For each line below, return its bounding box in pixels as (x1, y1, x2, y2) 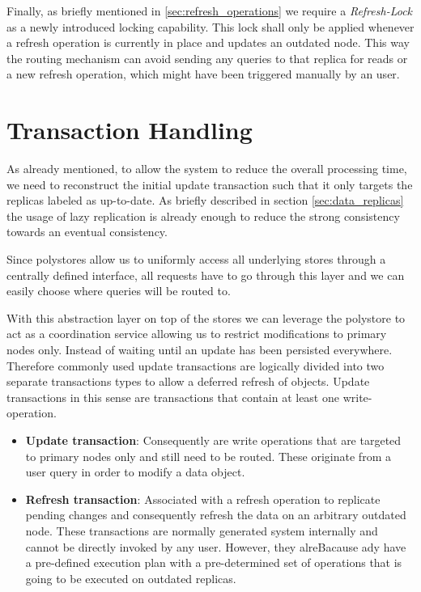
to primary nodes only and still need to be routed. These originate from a (25, 447, 391, 464)
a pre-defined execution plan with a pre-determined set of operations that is (25, 554, 402, 571)
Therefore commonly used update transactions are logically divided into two (6, 357, 385, 374)
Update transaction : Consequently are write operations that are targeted (25, 432, 402, 448)
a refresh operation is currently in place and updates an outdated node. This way (6, 34, 410, 51)
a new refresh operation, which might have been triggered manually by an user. (6, 66, 400, 82)
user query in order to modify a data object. (25, 463, 245, 480)
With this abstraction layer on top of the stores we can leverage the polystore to (6, 309, 406, 326)
